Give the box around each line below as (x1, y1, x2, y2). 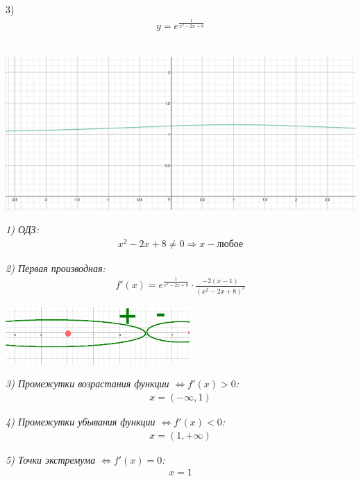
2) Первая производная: (6, 260, 106, 275)
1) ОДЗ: (6, 222, 39, 237)
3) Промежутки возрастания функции (6, 376, 169, 391)
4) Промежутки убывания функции (6, 414, 156, 429)
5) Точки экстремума (6, 452, 96, 466)
